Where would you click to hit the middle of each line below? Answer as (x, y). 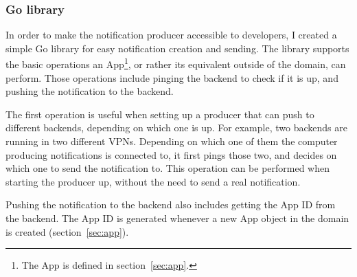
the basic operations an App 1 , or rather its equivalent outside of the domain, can (176, 63)
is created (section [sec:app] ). (67, 231)
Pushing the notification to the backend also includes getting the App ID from (171, 204)
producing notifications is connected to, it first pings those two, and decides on (171, 154)
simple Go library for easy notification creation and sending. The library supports (177, 48)
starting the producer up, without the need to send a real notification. (153, 181)
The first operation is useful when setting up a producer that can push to (160, 114)
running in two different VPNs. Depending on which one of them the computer (172, 141)
